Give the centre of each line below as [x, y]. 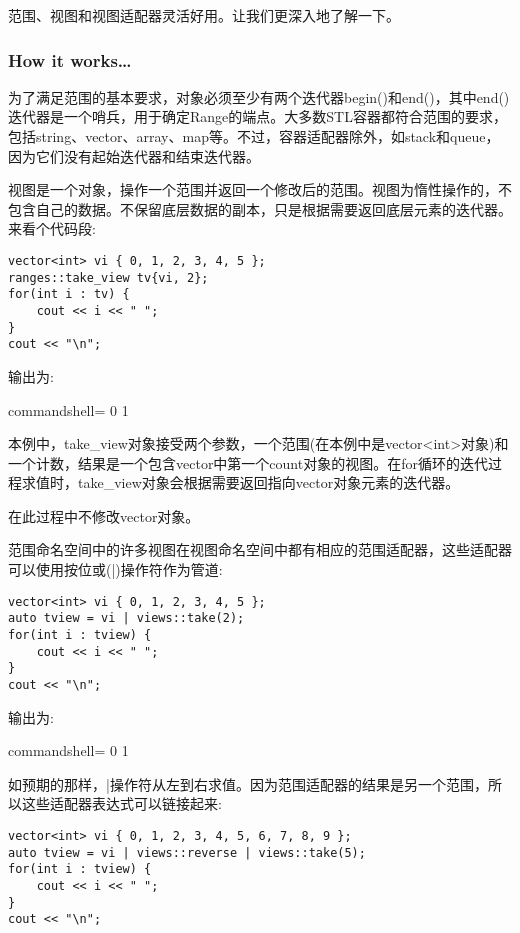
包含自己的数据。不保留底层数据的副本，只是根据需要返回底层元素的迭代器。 [260, 208]
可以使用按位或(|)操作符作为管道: [115, 569]
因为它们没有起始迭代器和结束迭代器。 [134, 155]
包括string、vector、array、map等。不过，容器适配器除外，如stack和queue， [254, 136]
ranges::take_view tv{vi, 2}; [108, 277]
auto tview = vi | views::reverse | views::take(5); [187, 852]
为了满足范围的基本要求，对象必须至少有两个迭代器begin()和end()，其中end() [259, 96]
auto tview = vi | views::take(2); [126, 618]
